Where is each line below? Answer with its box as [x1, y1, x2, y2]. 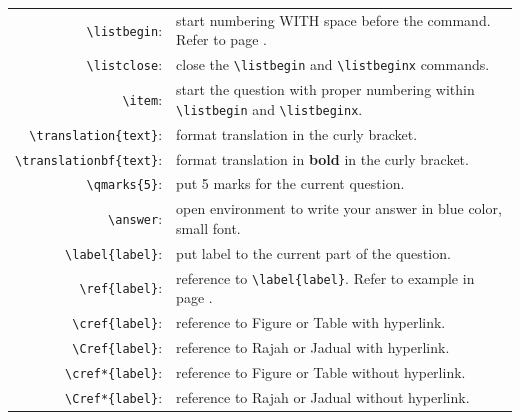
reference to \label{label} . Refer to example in [176, 267, 475, 288]
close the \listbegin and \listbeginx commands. [176, 54, 490, 75]
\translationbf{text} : [15, 148, 163, 169]
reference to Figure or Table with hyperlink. [176, 312, 446, 333]
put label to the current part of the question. [176, 242, 451, 263]
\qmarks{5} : [86, 173, 163, 194]
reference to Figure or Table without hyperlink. [176, 362, 466, 382]
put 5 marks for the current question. [176, 173, 405, 194]
